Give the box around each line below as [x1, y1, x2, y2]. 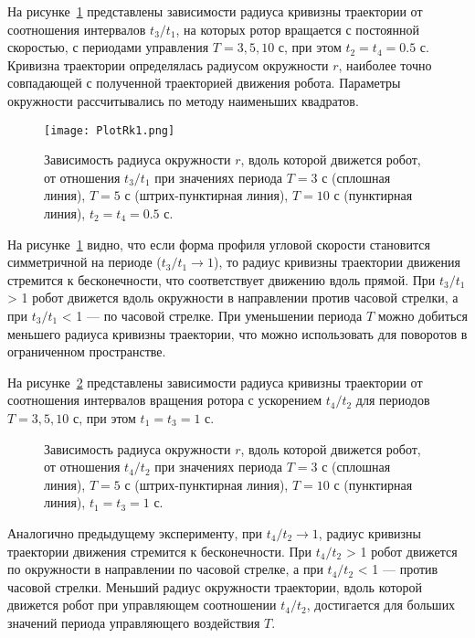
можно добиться [377, 305, 468, 324]
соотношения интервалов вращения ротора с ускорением [7, 390, 322, 409]
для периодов [355, 390, 430, 409]
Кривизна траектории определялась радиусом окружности [7, 55, 329, 74]
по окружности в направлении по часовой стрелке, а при [7, 559, 323, 579]
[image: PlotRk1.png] [44, 123, 175, 137]
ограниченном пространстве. [7, 342, 166, 361]
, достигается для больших [306, 595, 456, 614]
